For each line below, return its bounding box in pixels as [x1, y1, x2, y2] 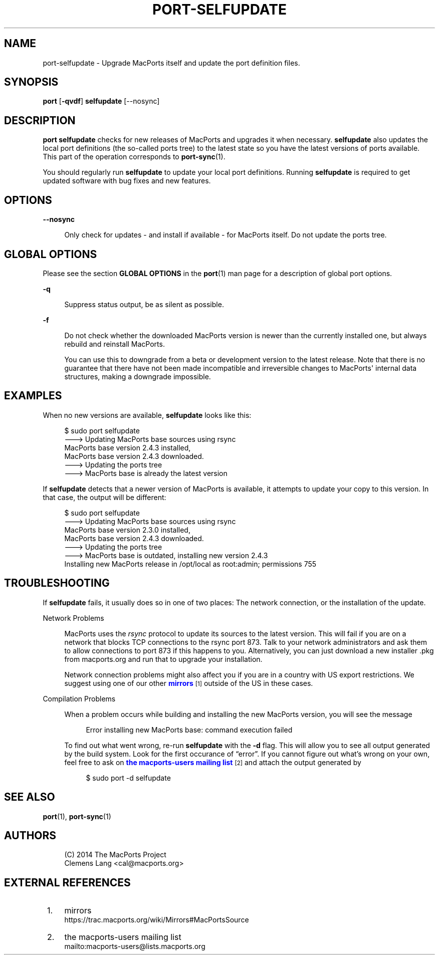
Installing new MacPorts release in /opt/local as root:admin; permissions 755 [64, 559, 317, 568]
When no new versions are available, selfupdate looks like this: [43, 410, 252, 419]
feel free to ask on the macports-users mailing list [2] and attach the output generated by [64, 758, 361, 767]
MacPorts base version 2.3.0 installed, [64, 525, 190, 534]
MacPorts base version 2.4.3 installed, [64, 443, 191, 452]
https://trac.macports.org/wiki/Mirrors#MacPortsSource [64, 915, 249, 924]
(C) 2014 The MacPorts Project [64, 850, 166, 859]
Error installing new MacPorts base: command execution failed [86, 725, 293, 734]
